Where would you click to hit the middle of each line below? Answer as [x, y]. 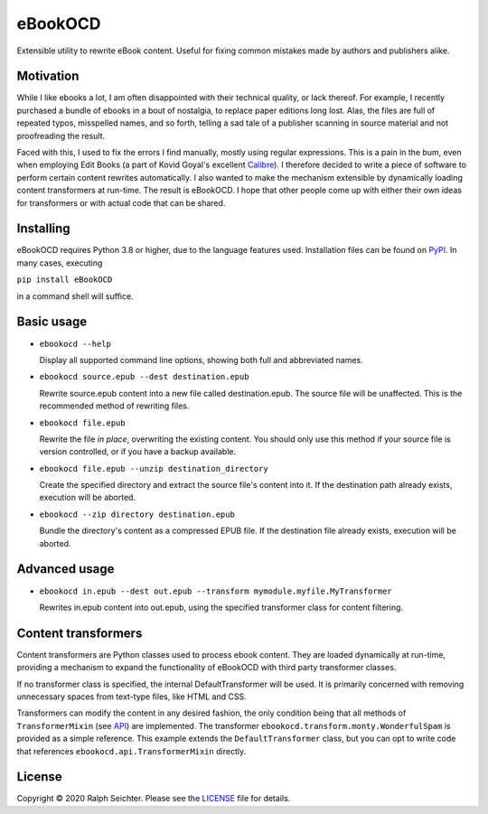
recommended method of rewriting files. [114, 406]
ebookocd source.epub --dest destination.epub [144, 377]
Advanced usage [66, 569]
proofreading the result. [61, 136]
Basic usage [52, 322]
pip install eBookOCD [65, 280]
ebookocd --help [75, 344]
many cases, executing [60, 263]
